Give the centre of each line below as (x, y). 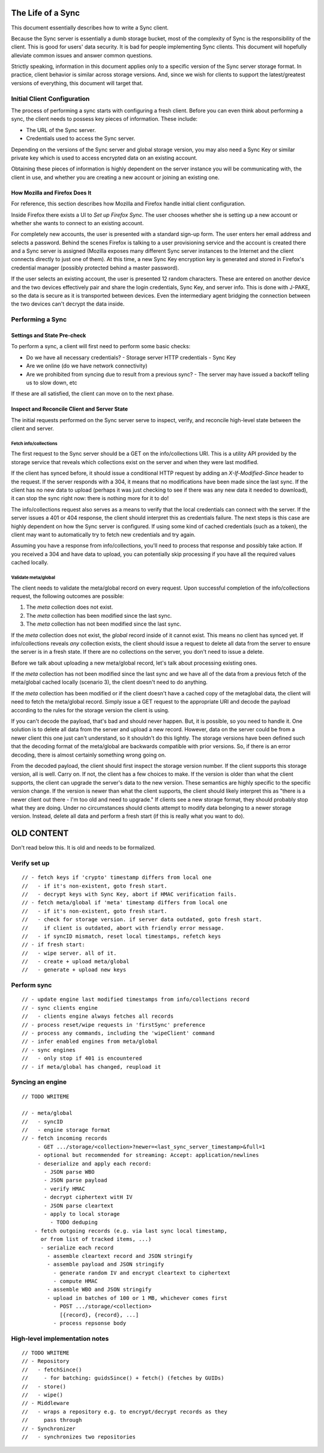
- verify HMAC (64, 1189)
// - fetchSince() (52, 1370)
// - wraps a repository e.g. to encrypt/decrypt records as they (124, 1412)
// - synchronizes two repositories (79, 1437)
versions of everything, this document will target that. (77, 83)
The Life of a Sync (46, 13)
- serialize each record (77, 1248)
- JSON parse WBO (69, 1172)
